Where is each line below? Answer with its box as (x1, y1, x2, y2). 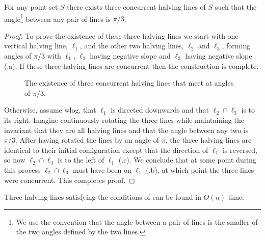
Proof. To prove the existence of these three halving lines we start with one (4, 30, 238, 41)
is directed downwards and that (111, 104, 209, 115)
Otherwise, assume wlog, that (4, 104, 96, 115)
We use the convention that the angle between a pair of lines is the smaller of (16, 216, 258, 227)
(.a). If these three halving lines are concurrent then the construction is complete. (4, 60, 259, 71)
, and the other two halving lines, (79, 40, 184, 51)
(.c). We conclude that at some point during (118, 154, 256, 165)
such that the (215, 2, 257, 12)
